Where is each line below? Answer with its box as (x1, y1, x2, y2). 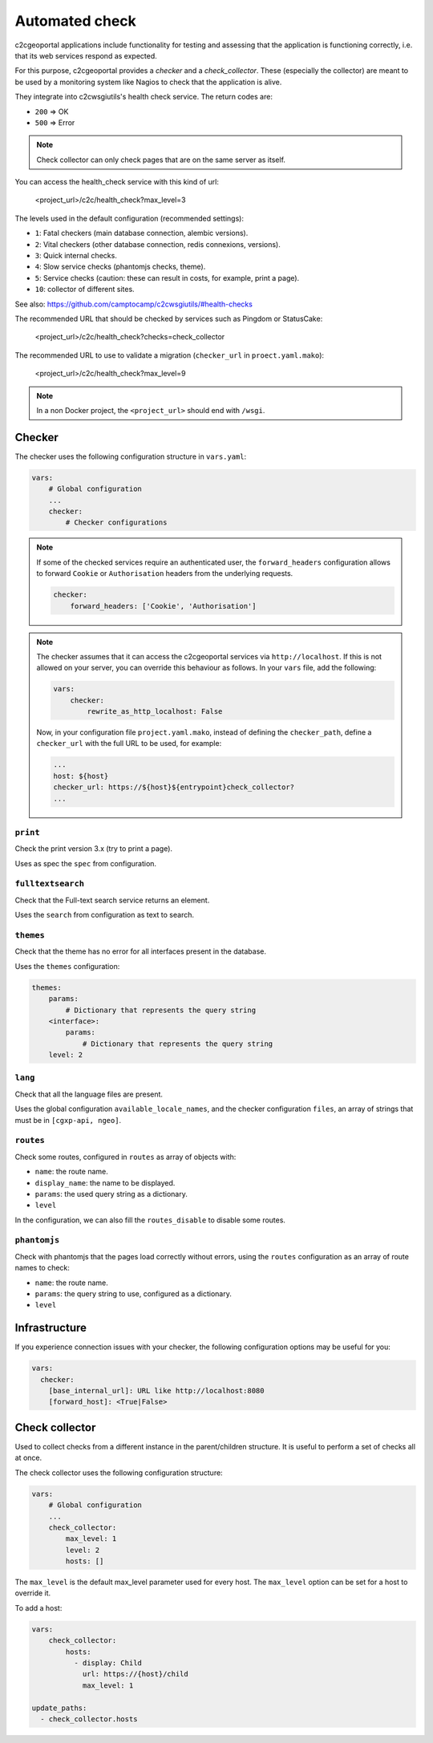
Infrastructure (14, 1321, 87, 1335)
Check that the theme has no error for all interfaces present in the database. (14, 946, 267, 956)
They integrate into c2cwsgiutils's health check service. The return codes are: (14, 92, 273, 102)
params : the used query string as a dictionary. (34, 1189, 188, 1198)
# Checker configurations (65, 518, 168, 527)
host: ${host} (53, 771, 109, 780)
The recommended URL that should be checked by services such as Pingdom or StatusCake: (14, 314, 323, 323)
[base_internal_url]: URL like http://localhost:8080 (48, 1386, 265, 1396)
